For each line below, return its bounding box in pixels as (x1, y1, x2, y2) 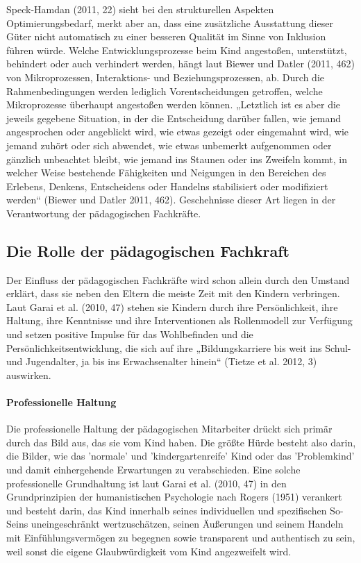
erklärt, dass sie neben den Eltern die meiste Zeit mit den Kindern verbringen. (6, 286, 340, 301)
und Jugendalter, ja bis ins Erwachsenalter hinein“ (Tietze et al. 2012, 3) (6, 354, 317, 369)
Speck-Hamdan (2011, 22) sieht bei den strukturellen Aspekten (6, 2, 274, 16)
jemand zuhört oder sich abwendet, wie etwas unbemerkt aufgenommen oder (6, 137, 332, 152)
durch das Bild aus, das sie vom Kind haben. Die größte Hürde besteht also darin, (6, 435, 356, 449)
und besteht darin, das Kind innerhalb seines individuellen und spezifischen (6, 503, 327, 517)
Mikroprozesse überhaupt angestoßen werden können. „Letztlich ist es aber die (6, 97, 341, 112)
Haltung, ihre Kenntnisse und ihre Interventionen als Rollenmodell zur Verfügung (6, 313, 353, 328)
